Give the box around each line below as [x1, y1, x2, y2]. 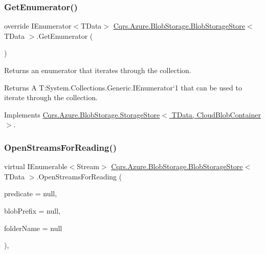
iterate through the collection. [4, 92, 98, 103]
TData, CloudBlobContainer [171, 109, 261, 120]
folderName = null [4, 222, 62, 233]
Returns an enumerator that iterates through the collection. [4, 65, 191, 75]
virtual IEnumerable [4, 161, 68, 172]
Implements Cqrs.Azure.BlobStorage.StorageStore [4, 109, 160, 120]
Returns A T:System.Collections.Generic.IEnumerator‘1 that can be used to [4, 82, 242, 93]
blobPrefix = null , [4, 205, 60, 216]
